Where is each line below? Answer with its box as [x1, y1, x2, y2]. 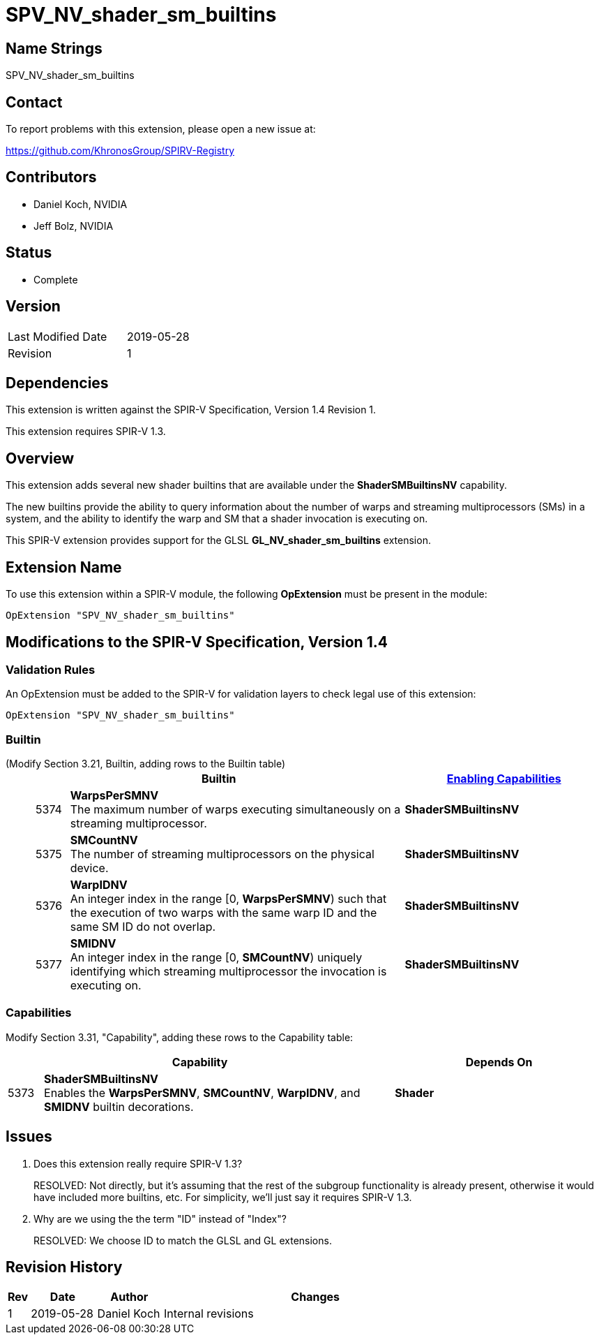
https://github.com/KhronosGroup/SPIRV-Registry [6, 145, 235, 157]
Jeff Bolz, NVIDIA [33, 219, 114, 232]
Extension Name [6, 558, 122, 576]
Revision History [6, 1258, 123, 1276]
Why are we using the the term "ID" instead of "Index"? [33, 1212, 287, 1225]
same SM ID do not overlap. [70, 920, 216, 934]
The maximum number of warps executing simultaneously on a [70, 802, 401, 817]
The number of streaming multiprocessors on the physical [70, 847, 374, 862]
